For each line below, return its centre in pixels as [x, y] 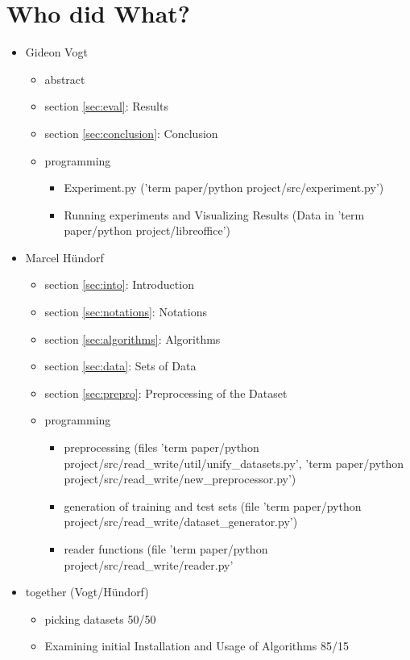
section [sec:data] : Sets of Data [120, 366]
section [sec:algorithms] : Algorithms [133, 338]
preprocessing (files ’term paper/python [162, 447]
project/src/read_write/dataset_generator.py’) [181, 522]
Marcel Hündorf [64, 257]
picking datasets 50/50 [100, 618]
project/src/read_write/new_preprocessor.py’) [180, 479]
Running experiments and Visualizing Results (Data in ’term [214, 214]
